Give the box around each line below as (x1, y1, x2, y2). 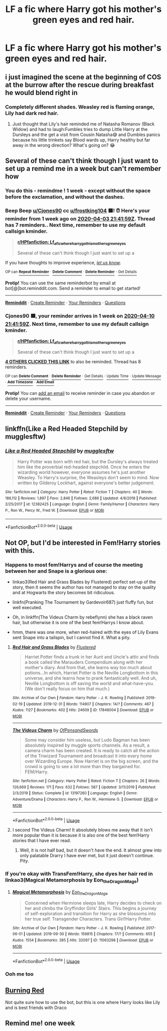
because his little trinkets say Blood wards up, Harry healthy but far (12, 136, 151, 143)
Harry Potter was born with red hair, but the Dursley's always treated (17, 459, 158, 465)
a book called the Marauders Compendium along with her (24, 659, 143, 665)
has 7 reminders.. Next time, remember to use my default (5, 221, 146, 228)
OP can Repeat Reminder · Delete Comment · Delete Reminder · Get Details (5, 269, 137, 274)
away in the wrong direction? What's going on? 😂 (12, 142, 115, 148)
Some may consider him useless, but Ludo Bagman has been (24, 737, 150, 743)
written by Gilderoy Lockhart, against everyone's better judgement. (17, 480, 155, 486)
